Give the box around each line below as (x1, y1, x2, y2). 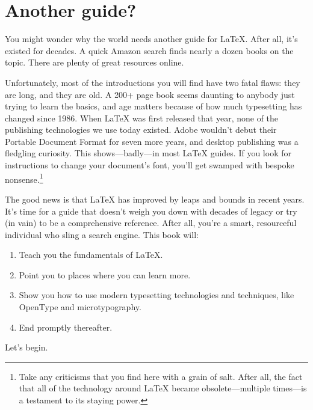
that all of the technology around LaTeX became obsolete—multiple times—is (19, 382, 307, 394)
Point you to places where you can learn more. (19, 268, 191, 281)
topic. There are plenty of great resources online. (5, 56, 184, 69)
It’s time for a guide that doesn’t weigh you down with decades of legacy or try (5, 204, 297, 217)
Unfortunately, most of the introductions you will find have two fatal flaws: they (5, 76, 300, 88)
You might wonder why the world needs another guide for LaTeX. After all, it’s (5, 32, 298, 45)
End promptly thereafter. (19, 320, 113, 333)
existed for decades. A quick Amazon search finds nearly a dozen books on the (5, 44, 294, 57)
